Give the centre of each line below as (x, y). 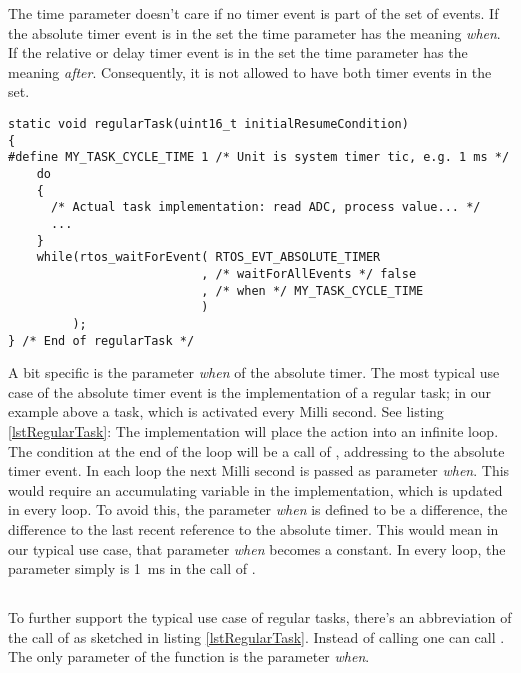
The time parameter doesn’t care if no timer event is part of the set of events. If (253, 13)
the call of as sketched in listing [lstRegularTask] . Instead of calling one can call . (256, 636)
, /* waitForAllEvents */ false (309, 273)
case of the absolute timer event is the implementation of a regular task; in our (250, 391)
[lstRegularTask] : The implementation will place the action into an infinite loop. (253, 430)
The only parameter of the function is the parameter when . (189, 656)
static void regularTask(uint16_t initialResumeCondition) (208, 123)
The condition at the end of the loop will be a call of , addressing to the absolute (256, 450)
